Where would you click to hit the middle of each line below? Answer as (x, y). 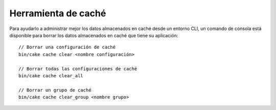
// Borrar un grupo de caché (55, 90)
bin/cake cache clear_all (51, 76)
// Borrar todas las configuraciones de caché (78, 68)
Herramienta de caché (58, 13)
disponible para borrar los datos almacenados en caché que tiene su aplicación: (94, 35)
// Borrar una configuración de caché (67, 47)
